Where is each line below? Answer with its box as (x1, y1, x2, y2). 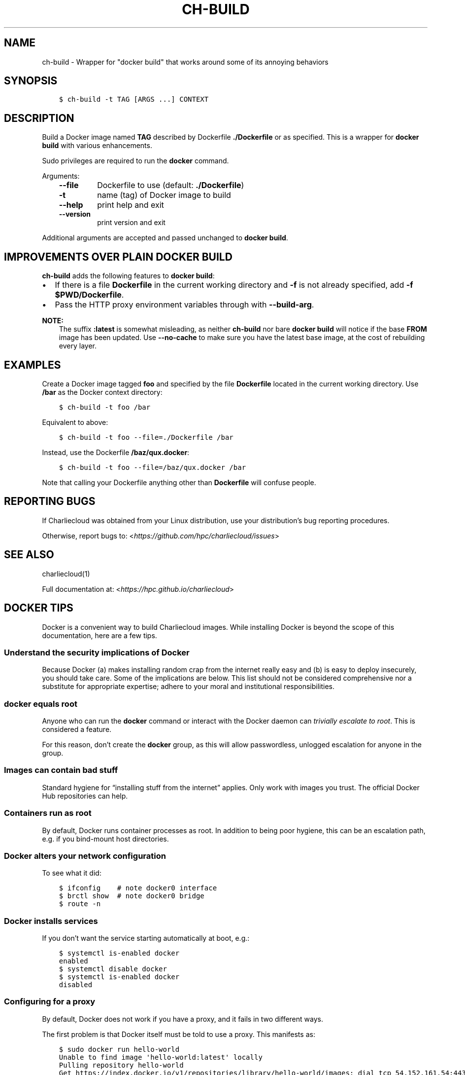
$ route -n (59, 900, 101, 908)
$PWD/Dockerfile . (55, 290, 124, 300)
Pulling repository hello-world (59, 1061, 184, 1069)
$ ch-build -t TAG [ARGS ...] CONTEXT (59, 95, 209, 104)
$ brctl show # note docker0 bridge (59, 892, 204, 900)
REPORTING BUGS (4, 495, 96, 508)
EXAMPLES (4, 358, 61, 371)
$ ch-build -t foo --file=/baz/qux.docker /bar (59, 463, 246, 471)
